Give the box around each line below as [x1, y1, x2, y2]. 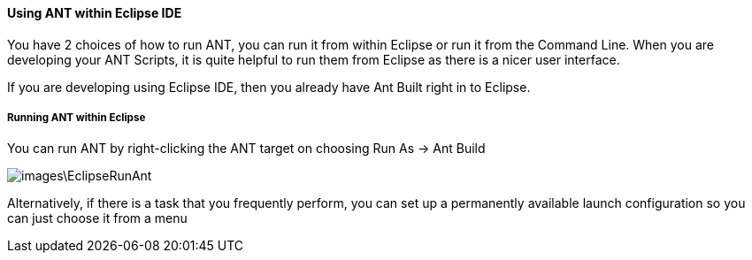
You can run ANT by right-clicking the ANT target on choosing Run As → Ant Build [7, 141, 486, 157]
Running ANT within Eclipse [7, 111, 146, 124]
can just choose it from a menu [7, 210, 188, 226]
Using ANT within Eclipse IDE [7, 5, 182, 20]
